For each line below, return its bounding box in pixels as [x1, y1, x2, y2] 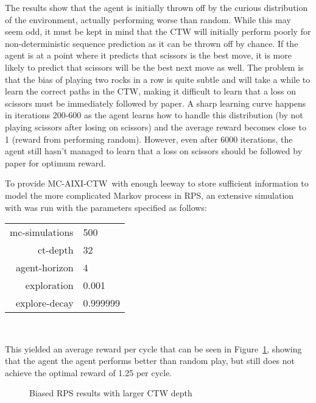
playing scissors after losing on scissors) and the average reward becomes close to [5, 120, 306, 133]
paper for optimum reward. [5, 156, 106, 169]
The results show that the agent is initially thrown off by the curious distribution [5, 1, 308, 13]
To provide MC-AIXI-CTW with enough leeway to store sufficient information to [5, 177, 309, 190]
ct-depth [37, 243, 74, 257]
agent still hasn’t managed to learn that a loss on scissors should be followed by [5, 144, 303, 157]
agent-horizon [15, 260, 74, 275]
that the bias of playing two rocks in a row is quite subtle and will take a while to [5, 73, 311, 85]
